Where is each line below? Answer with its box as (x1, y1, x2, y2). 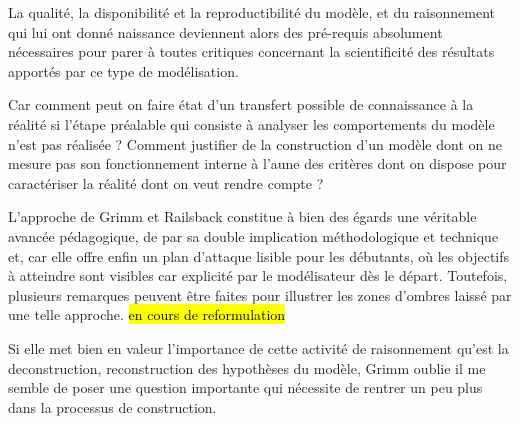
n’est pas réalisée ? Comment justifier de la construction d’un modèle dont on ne (8, 133, 502, 154)
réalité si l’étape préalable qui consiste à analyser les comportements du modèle (8, 113, 495, 134)
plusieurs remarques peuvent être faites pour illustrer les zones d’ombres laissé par (8, 284, 512, 305)
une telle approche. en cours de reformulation (8, 304, 286, 325)
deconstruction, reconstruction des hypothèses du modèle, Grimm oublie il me (8, 357, 486, 378)
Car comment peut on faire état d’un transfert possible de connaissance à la (8, 94, 474, 115)
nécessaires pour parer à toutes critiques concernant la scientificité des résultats (8, 41, 495, 62)
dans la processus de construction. (8, 396, 217, 417)
